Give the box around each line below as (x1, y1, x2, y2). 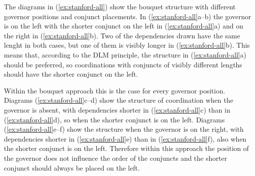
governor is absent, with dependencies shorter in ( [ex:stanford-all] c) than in (4, 104, 230, 115)
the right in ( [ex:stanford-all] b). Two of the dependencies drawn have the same (4, 30, 240, 40)
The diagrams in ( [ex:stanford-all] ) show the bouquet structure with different (4, 1, 236, 11)
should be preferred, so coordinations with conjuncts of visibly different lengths (4, 59, 242, 69)
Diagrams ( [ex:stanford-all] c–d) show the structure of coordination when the (4, 95, 233, 105)
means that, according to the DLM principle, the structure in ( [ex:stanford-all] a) (4, 49, 247, 59)
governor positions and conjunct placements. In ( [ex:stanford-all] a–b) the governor (4, 11, 252, 21)
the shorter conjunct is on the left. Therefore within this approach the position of (4, 143, 249, 153)
